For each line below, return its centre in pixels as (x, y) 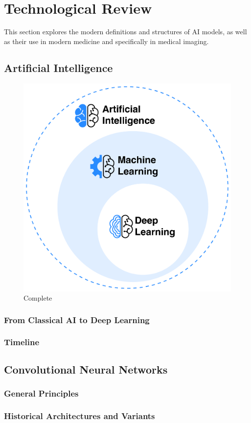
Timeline (22, 342)
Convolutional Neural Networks (86, 369)
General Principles (41, 393)
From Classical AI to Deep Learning (77, 319)
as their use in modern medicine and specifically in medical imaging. (106, 41)
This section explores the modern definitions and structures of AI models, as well (125, 32)
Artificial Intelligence (58, 67)
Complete (38, 298)
